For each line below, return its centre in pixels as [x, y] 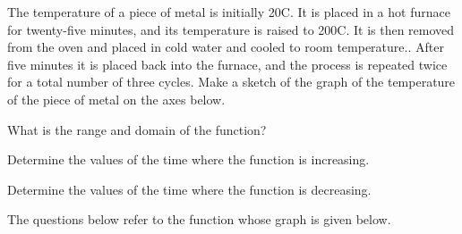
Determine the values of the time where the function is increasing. [188, 159]
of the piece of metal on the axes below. [116, 99]
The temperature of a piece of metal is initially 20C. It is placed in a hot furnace [229, 12]
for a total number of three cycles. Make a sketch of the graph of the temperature [231, 82]
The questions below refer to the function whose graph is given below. [199, 219]
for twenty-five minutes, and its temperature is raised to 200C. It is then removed [231, 29]
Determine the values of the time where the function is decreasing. [189, 189]
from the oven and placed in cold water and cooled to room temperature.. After [226, 47]
